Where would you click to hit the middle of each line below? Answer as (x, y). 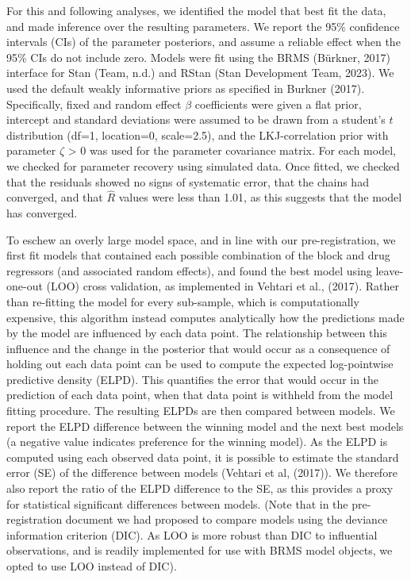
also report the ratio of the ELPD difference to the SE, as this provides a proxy (200, 488)
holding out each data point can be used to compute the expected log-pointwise (200, 364)
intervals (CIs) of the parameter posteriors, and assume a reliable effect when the (204, 42)
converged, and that (55, 197)
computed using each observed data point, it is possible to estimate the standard (203, 457)
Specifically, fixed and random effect (94, 104)
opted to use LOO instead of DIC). (92, 566)
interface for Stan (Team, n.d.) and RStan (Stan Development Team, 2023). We (200, 73)
